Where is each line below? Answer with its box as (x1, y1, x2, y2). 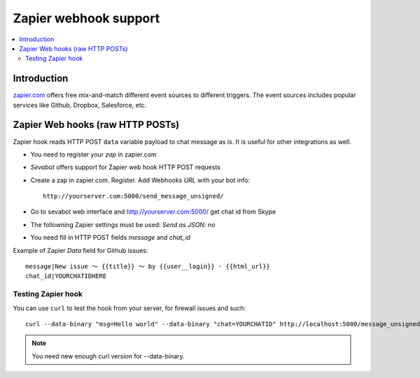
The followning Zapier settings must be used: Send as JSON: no (30, 220, 216, 228)
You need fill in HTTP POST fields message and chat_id (30, 233, 191, 242)
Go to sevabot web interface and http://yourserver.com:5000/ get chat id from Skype (30, 208, 276, 216)
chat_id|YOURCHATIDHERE (25, 272, 107, 280)
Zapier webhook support (13, 10, 160, 26)
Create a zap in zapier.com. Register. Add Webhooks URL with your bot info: (30, 175, 250, 184)
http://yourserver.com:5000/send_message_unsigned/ (43, 192, 224, 201)
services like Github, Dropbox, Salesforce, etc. (13, 101, 147, 109)
